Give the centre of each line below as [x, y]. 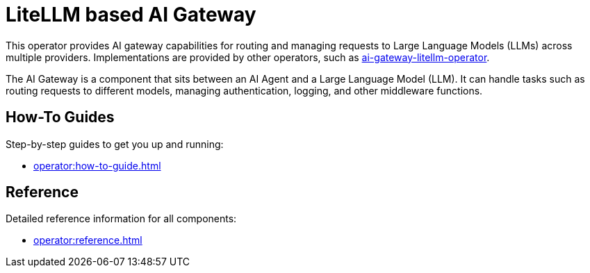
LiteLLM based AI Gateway [131, 15]
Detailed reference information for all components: [121, 219]
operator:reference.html [88, 240]
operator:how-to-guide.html [97, 165]
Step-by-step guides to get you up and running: [115, 144]
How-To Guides [60, 117]
